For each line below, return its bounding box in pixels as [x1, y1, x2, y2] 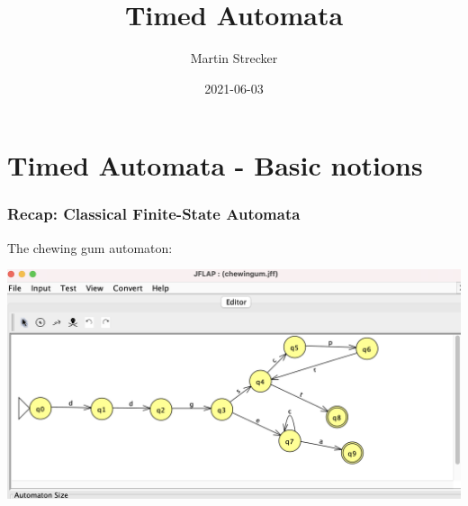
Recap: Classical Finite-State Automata [7, 203, 301, 225]
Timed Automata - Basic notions [7, 147, 423, 184]
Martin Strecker [190, 49, 278, 68]
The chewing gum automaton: [7, 238, 173, 257]
